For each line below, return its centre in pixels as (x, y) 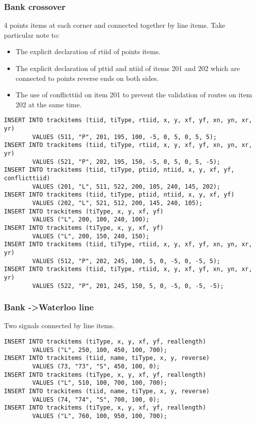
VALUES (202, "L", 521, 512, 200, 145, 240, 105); (117, 203)
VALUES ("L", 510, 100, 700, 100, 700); (100, 383)
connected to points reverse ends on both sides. (87, 78)
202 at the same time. (49, 104)
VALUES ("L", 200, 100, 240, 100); (91, 220)
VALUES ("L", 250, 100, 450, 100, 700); (100, 350)
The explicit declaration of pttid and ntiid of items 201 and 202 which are (128, 68)
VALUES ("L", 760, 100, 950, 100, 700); (100, 416)
